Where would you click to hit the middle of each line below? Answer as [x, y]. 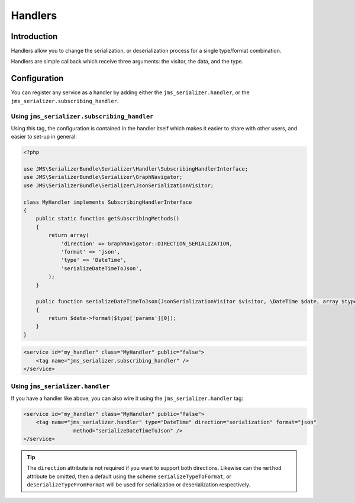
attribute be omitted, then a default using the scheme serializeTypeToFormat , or [129, 476]
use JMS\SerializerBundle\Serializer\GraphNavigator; [103, 177]
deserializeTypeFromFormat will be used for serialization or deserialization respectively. [139, 485]
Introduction [34, 36]
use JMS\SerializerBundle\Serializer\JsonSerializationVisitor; [119, 185]
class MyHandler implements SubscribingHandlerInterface [108, 202]
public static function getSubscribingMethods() [108, 219]
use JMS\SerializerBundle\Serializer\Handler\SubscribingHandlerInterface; [136, 169]
